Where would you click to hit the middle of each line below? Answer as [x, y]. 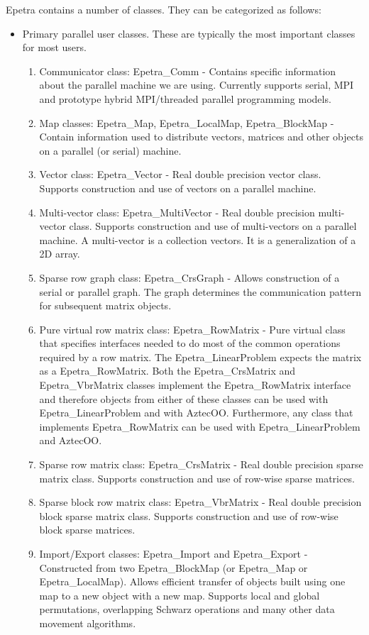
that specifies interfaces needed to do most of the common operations [190, 343]
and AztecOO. [71, 440]
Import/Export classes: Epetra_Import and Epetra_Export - [174, 553]
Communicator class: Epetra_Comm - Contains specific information [188, 71]
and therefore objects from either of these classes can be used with [184, 398]
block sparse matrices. [87, 530]
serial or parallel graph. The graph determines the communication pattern [200, 291]
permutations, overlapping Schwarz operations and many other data [187, 609]
